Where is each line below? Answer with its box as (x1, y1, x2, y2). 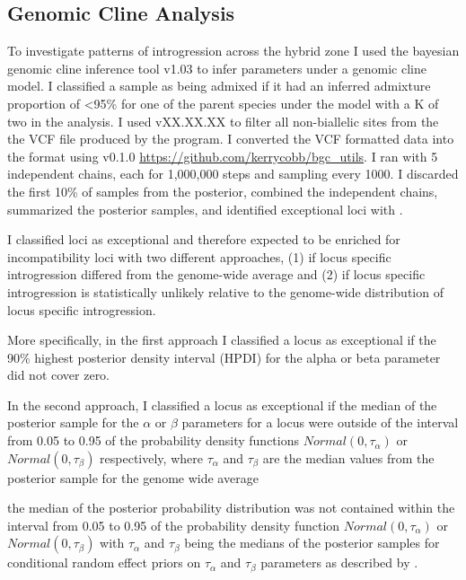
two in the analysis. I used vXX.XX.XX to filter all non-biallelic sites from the (7, 111, 439, 130)
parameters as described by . (260, 553, 418, 572)
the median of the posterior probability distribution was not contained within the (7, 498, 455, 517)
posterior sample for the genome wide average (7, 468, 259, 487)
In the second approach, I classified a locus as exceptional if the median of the (7, 395, 437, 414)
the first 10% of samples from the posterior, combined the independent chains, (7, 181, 438, 200)
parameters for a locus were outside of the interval (181, 413, 459, 432)
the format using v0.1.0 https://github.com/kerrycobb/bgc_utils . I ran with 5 (7, 146, 438, 165)
